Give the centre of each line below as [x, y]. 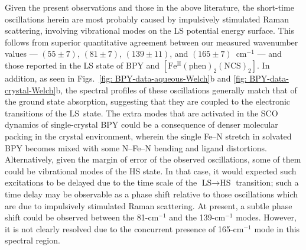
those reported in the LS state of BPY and [82, 65]
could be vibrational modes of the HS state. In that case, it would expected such [151, 171]
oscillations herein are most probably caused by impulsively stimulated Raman [147, 19]
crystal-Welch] [30, 90]
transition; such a [267, 182]
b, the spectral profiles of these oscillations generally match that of [176, 90]
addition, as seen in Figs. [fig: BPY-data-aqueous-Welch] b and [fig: [126, 78]
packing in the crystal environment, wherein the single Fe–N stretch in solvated [148, 136]
